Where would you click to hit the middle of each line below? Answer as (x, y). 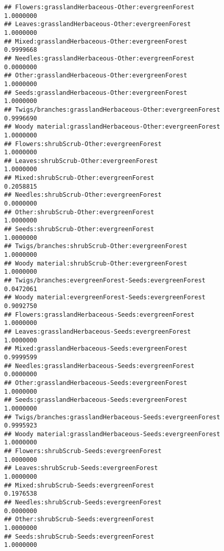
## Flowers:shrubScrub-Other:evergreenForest (83, 144)
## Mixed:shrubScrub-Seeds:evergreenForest (79, 485)
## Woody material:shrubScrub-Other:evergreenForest (96, 263)
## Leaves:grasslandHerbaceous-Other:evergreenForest (98, 24)
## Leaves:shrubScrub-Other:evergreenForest (81, 161)
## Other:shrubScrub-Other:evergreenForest (79, 212)
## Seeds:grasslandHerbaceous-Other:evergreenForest (96, 93)
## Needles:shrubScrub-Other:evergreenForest (83, 195)
